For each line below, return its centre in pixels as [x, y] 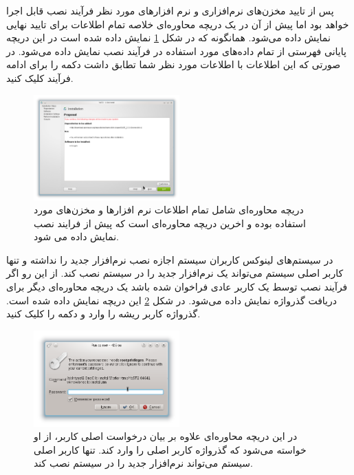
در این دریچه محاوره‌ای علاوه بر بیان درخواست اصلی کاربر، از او [166, 436]
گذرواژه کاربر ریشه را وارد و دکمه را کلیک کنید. [103, 314]
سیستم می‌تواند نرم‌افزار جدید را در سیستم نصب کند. [143, 463]
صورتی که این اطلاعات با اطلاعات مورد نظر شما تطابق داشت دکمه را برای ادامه [174, 64]
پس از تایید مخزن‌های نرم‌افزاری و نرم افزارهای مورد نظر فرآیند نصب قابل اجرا [170, 10]
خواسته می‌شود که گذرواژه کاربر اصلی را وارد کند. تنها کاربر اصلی [170, 449]
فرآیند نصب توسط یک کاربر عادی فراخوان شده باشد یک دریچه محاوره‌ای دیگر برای [177, 287]
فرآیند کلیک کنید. [40, 77]
